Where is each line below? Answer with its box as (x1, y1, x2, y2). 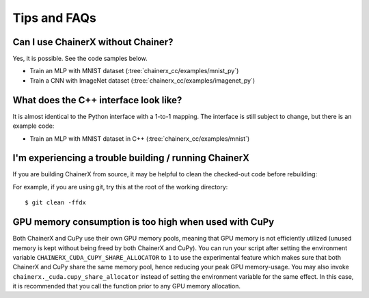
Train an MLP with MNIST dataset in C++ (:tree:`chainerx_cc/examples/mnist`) (29, 134, 250, 143)
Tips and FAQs (12, 10, 97, 25)
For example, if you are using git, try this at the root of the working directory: (12, 182, 228, 191)
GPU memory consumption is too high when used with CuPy (12, 216, 275, 228)
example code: (12, 122, 55, 130)
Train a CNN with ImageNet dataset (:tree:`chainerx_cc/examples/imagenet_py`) (29, 76, 256, 85)
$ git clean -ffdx (25, 199, 87, 206)
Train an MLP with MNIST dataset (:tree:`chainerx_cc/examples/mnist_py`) (29, 67, 239, 75)
